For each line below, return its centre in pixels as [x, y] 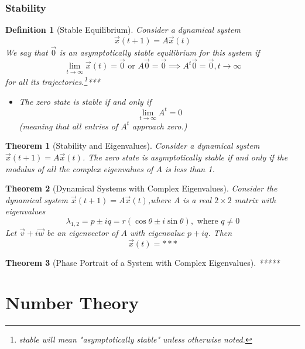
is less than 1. [190, 168]
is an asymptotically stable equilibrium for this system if [160, 52]
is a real [197, 199]
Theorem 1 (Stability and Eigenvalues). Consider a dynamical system [133, 146]
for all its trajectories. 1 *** [53, 81]
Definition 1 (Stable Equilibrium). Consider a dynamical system [123, 30]
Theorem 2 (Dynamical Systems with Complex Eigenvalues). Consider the [141, 188]
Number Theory [72, 302]
